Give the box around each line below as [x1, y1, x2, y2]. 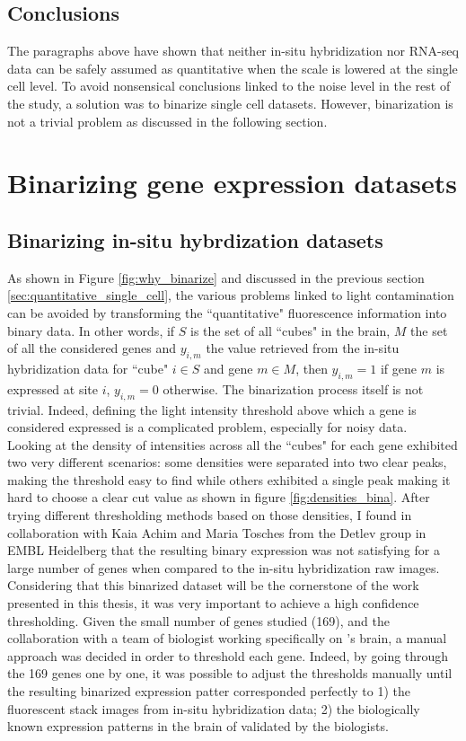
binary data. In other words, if [7, 321, 175, 340]
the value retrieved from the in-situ [206, 339, 400, 357]
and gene [204, 358, 253, 377]
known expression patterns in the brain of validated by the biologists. [7, 717, 389, 736]
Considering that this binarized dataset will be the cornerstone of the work [7, 576, 419, 595]
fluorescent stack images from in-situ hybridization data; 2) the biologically [7, 699, 420, 718]
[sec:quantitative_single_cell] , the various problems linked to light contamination [7, 286, 454, 304]
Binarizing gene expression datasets [7, 164, 457, 201]
